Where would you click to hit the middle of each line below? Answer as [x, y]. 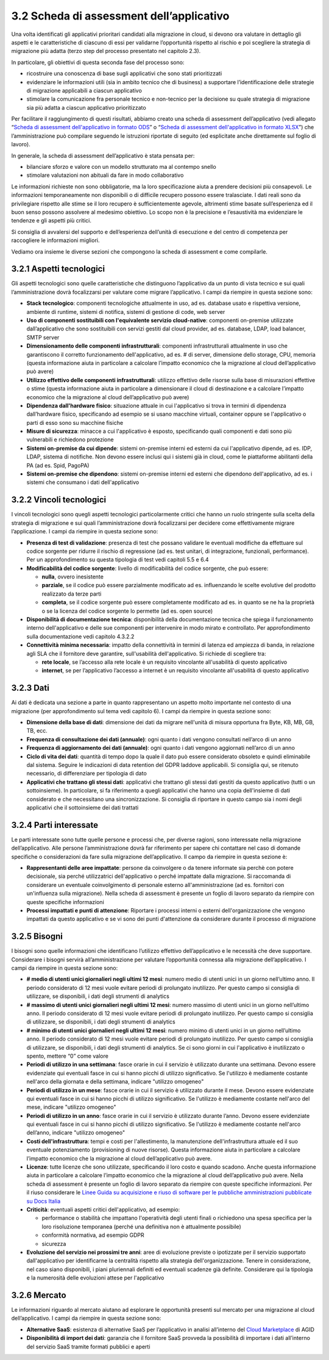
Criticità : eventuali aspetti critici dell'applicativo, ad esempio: [103, 1209]
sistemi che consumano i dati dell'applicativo [83, 482]
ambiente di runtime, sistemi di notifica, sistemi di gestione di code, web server [126, 312]
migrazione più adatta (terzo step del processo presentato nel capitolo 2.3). [106, 51]
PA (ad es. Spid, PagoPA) [58, 465]
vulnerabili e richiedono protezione [70, 440]
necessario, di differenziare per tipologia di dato [87, 774]
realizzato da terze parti [72, 594]
